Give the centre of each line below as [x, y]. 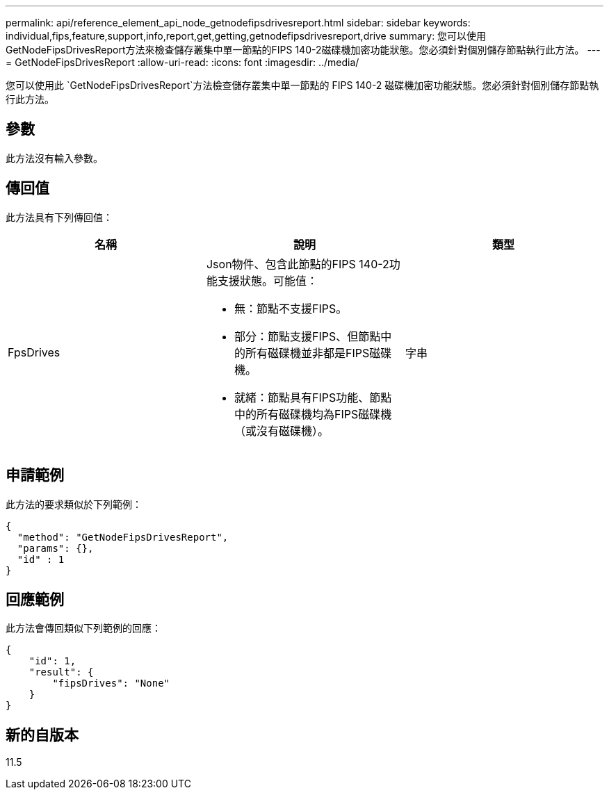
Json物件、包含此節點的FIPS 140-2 [298, 264]
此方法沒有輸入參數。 [54, 158]
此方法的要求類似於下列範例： [74, 504]
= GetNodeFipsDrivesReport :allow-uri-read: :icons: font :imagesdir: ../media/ [182, 62]
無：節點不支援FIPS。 [291, 308]
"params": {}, [55, 548]
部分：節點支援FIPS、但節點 [307, 336]
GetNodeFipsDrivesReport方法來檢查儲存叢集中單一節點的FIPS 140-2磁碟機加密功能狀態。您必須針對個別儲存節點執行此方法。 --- [303, 50]
